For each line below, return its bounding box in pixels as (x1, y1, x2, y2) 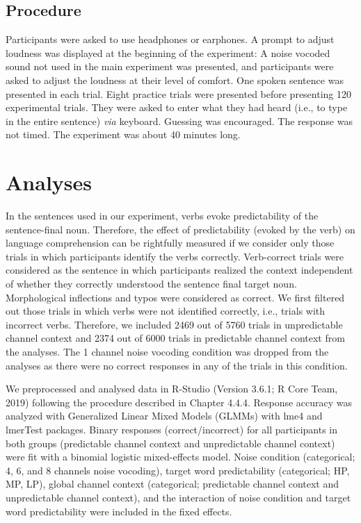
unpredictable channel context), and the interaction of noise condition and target (6, 490, 351, 504)
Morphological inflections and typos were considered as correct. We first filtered (6, 290, 345, 304)
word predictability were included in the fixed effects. (6, 504, 232, 518)
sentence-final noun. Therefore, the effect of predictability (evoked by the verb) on (6, 222, 355, 236)
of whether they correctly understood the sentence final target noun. (6, 276, 297, 291)
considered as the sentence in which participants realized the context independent (6, 263, 353, 277)
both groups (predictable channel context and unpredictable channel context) (6, 435, 335, 450)
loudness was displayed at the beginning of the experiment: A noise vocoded (6, 45, 330, 60)
